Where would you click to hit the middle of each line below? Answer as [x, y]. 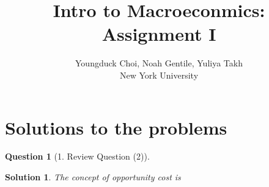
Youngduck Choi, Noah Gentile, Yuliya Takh [159, 63]
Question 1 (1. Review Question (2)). [77, 156]
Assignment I [159, 34]
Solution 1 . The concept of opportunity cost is [93, 177]
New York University [159, 75]
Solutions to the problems [116, 127]
